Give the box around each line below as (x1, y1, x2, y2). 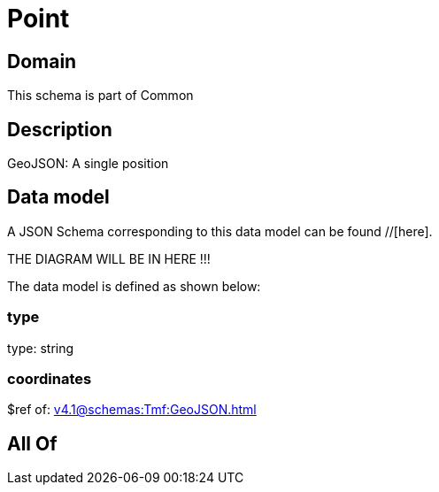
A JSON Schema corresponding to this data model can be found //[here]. (7, 223, 433, 239)
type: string (7, 340, 74, 356)
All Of (7, 432, 58, 455)
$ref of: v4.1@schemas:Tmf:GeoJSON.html (7, 402, 257, 418)
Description (7, 118, 112, 141)
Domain (7, 50, 77, 73)
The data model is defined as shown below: (7, 278, 261, 294)
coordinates (7, 369, 92, 388)
